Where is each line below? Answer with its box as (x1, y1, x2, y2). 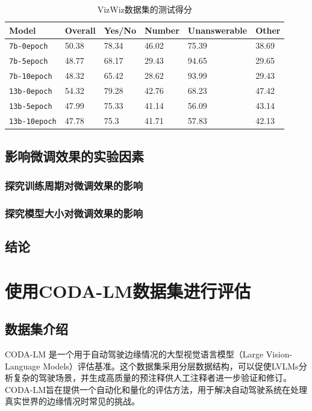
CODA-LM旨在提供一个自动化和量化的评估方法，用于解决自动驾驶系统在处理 (5, 383, 308, 395)
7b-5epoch (9, 57, 48, 66)
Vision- (266, 347, 293, 360)
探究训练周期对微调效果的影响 (5, 178, 143, 193)
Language (5, 359, 40, 372)
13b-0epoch (9, 87, 52, 96)
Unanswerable (187, 23, 248, 36)
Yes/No (104, 23, 136, 36)
